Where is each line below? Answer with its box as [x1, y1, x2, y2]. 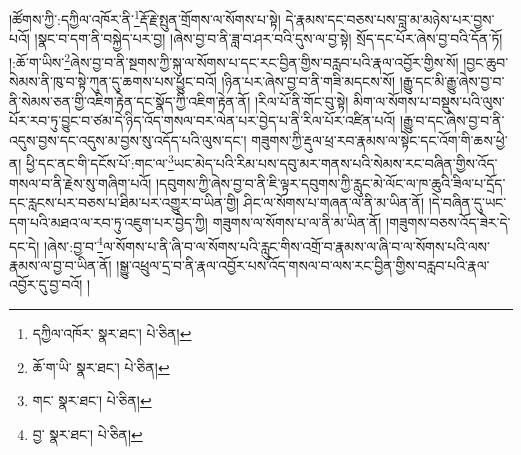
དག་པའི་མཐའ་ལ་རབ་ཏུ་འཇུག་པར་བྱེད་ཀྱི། [9, 211, 208, 232]
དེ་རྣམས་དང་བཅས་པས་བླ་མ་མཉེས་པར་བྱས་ [285, 8, 495, 29]
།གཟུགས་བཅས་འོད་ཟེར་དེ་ [386, 211, 511, 232]
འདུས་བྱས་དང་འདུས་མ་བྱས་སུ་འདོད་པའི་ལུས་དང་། [9, 129, 247, 150]
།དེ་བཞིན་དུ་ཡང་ [428, 192, 507, 213]
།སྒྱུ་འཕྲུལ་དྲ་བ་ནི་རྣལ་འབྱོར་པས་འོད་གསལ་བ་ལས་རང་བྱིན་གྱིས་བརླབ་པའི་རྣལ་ [116, 254, 490, 275]
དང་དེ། [9, 235, 40, 256]
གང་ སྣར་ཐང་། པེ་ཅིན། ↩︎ [32, 390, 152, 411]
